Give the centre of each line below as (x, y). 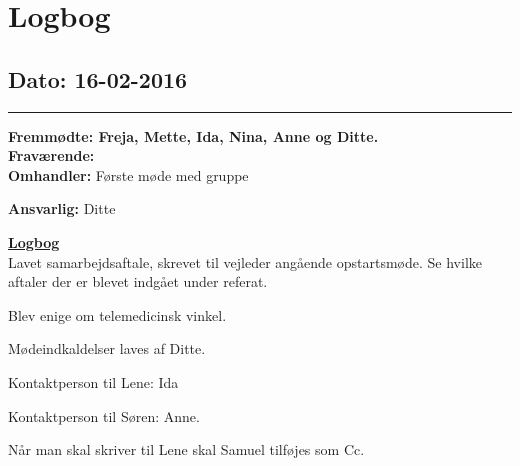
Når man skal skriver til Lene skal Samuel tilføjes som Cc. (186, 449)
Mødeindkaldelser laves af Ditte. (107, 348)
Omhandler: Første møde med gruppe (128, 174)
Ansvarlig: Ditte (62, 208)
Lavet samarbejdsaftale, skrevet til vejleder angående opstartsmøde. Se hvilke (245, 261)
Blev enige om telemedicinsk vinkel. (117, 314)
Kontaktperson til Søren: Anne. (104, 415)
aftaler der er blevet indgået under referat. (138, 281)
